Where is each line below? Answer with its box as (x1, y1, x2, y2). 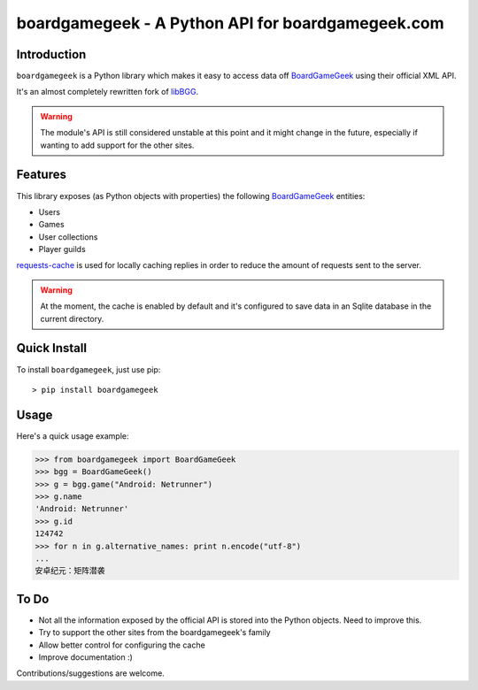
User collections (38, 231, 98, 242)
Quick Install (16, 341, 88, 356)
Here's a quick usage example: (16, 430, 129, 441)
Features (16, 167, 66, 182)
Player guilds (38, 244, 86, 255)
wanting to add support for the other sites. (40, 140, 195, 150)
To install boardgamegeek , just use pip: (16, 364, 161, 375)
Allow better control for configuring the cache (38, 640, 205, 650)
